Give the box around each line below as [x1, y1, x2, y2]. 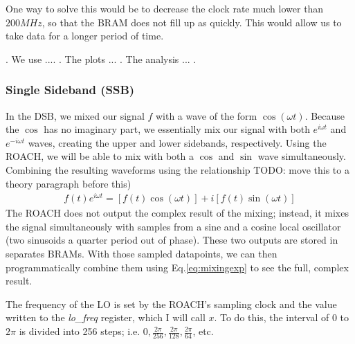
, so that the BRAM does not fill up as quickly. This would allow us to [42, 15, 342, 29]
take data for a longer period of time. [6, 28, 164, 43]
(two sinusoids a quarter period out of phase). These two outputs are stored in [6, 233, 338, 247]
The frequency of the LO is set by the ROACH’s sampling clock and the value [6, 296, 337, 311]
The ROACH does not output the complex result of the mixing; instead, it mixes [6, 206, 349, 220]
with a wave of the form [155, 108, 257, 123]
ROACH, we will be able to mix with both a [6, 149, 194, 163]
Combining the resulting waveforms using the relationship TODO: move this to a [6, 162, 349, 176]
